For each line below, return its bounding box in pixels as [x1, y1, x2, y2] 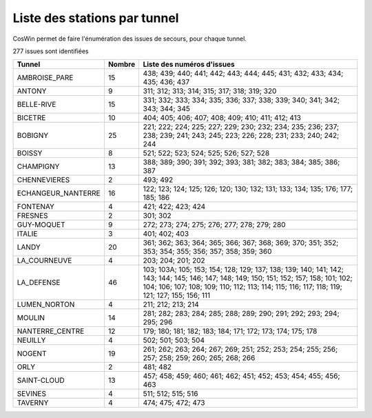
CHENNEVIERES [17, 175, 70, 185]
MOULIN [17, 313, 45, 323]
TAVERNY [17, 398, 49, 408]
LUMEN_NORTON [17, 300, 75, 310]
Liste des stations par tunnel [12, 10, 179, 26]
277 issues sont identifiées [12, 47, 89, 55]
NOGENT [17, 349, 47, 359]
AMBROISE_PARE [17, 73, 74, 83]
